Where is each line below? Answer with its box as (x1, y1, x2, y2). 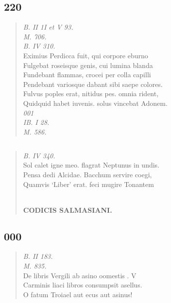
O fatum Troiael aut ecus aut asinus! (23, 289, 133, 299)
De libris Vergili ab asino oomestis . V (23, 270, 137, 280)
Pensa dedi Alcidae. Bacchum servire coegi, (23, 169, 152, 179)
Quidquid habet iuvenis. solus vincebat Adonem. (23, 98, 168, 108)
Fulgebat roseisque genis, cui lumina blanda (23, 60, 153, 70)
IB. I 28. (23, 117, 50, 127)
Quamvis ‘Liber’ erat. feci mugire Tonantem (23, 179, 154, 189)
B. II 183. (23, 251, 53, 261)
